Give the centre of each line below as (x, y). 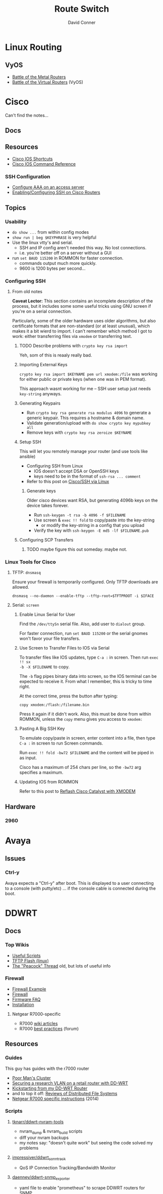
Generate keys (41, 491)
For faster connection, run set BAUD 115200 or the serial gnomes (83, 634)
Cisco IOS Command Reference (44, 164)
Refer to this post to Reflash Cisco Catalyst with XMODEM (77, 791)
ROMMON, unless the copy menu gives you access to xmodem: (81, 719)
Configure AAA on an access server (48, 187)
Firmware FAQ (26, 999)
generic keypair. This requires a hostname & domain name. (85, 418)
